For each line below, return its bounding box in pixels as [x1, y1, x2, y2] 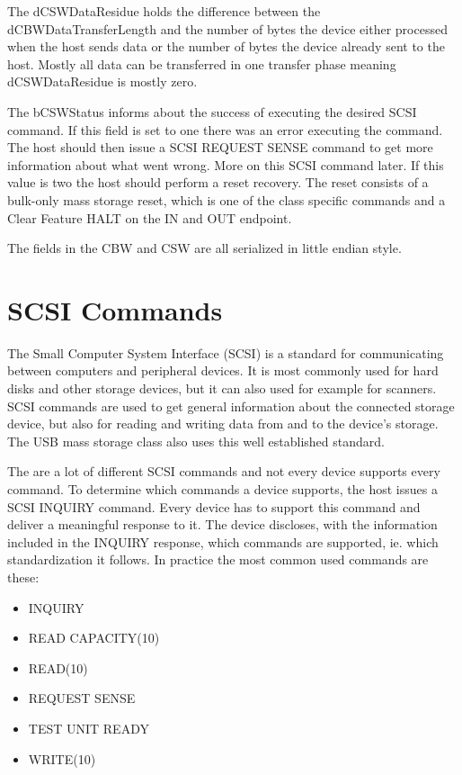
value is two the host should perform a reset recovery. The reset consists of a [7, 173, 429, 192]
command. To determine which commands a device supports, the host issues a [7, 480, 438, 498]
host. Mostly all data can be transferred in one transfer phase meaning [7, 54, 396, 73]
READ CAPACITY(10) [28, 628, 160, 647]
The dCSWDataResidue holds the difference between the [7, 2, 321, 20]
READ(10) [28, 658, 88, 677]
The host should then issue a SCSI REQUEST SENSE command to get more [7, 138, 433, 157]
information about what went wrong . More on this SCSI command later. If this [7, 155, 444, 174]
